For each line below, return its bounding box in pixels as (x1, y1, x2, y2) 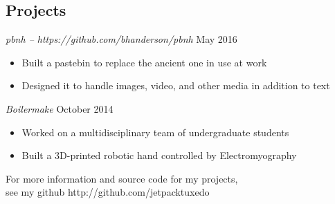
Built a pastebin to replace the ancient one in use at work (21, 55, 267, 69)
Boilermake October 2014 (6, 101, 114, 115)
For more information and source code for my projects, (6, 171, 238, 185)
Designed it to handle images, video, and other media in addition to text (21, 78, 330, 93)
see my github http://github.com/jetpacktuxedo (6, 185, 210, 199)
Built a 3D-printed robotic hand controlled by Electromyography (21, 148, 297, 163)
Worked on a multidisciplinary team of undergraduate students (21, 124, 289, 139)
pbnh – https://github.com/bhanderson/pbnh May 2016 (6, 32, 237, 46)
